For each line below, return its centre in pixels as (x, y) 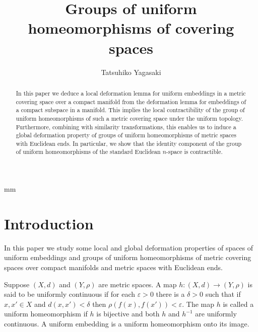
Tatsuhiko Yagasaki (131, 72)
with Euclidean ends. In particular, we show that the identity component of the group (129, 143)
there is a (170, 294)
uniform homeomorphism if (46, 314)
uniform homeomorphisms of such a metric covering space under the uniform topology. (130, 118)
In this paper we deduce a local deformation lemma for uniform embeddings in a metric (131, 93)
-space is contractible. (194, 152)
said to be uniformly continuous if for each (70, 294)
